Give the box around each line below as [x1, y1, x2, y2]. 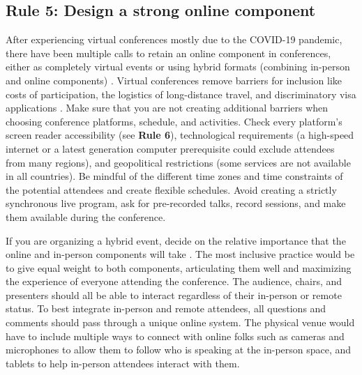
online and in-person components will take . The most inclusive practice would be [6, 247, 355, 261]
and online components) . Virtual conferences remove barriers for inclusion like [6, 72, 342, 87]
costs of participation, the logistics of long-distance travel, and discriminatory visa [6, 86, 356, 101]
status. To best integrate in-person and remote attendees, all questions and [6, 301, 326, 316]
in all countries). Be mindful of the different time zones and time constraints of [6, 169, 343, 183]
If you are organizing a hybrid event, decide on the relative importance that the [6, 233, 346, 247]
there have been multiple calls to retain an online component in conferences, [6, 45, 331, 60]
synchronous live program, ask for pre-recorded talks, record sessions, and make [6, 196, 346, 211]
